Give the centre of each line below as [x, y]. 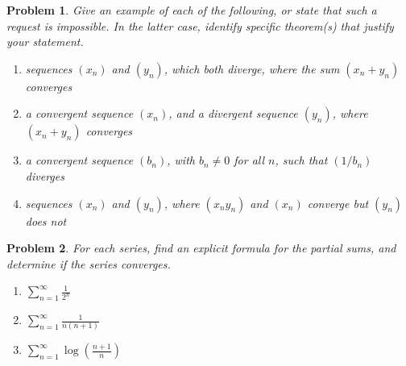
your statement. [45, 42]
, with [181, 160]
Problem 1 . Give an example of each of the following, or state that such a [192, 10]
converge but [338, 203]
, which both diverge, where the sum [252, 68]
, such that [301, 160]
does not [46, 220]
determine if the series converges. [89, 263]
